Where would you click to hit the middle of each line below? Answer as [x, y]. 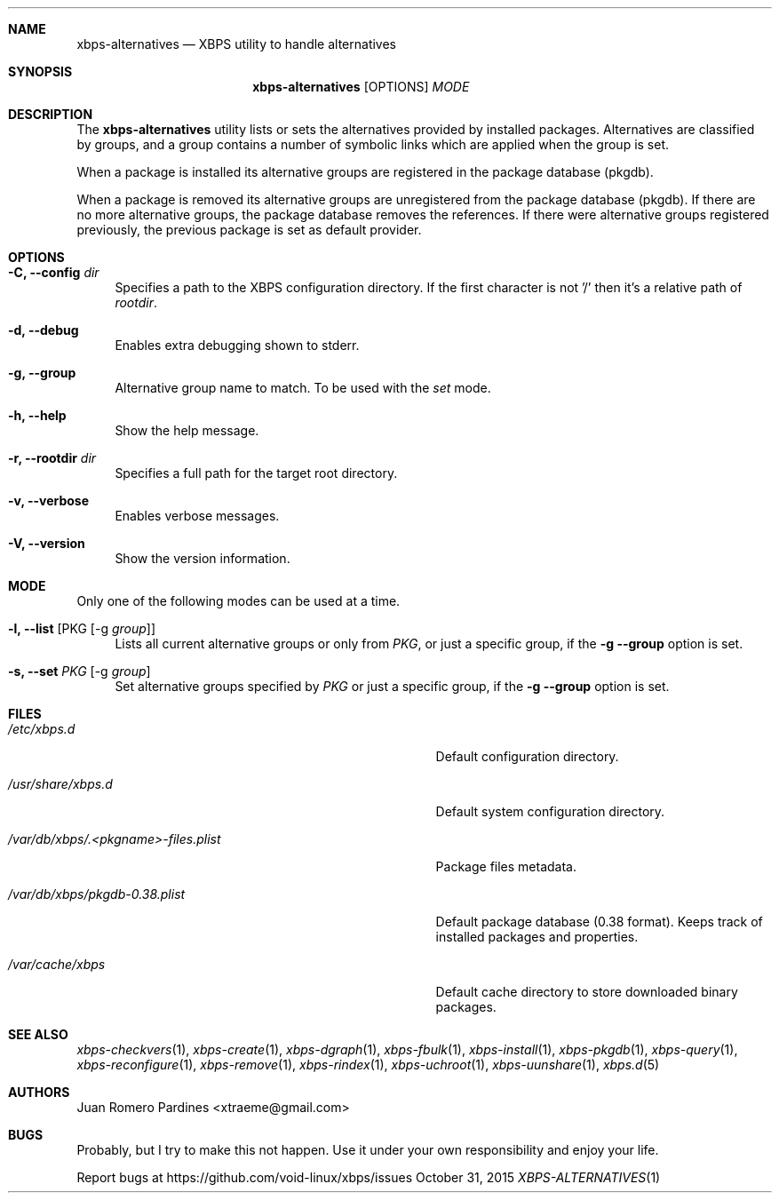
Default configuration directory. [527, 756]
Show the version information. [203, 558]
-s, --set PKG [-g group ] [79, 671]
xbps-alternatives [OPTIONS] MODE [361, 87]
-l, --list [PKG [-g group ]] [82, 628]
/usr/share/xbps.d [60, 784]
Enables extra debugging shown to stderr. [237, 345]
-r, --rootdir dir [52, 458]
